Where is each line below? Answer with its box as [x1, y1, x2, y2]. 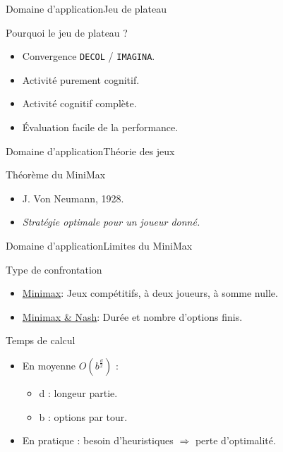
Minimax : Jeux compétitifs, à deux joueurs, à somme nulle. [22, 286, 278, 300]
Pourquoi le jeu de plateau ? [6, 25, 128, 39]
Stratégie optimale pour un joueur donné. [22, 214, 200, 229]
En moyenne [22, 358, 76, 372]
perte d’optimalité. [195, 433, 276, 448]
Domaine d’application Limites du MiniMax [6, 238, 193, 252]
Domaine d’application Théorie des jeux [6, 143, 175, 158]
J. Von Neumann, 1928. [22, 190, 124, 205]
